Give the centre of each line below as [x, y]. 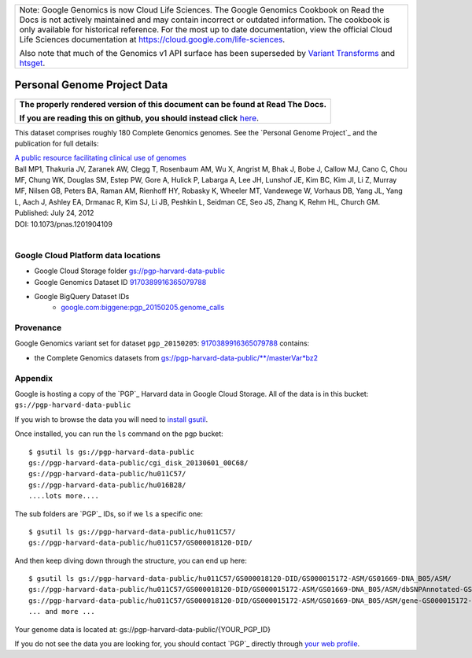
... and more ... [62, 612]
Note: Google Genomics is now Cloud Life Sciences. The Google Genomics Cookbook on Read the [202, 10]
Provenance [38, 328]
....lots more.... [64, 496]
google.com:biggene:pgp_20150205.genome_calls [143, 308]
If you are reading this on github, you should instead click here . [139, 118]
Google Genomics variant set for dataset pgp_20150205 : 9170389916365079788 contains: [162, 343]
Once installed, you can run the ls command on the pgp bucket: [119, 434]
